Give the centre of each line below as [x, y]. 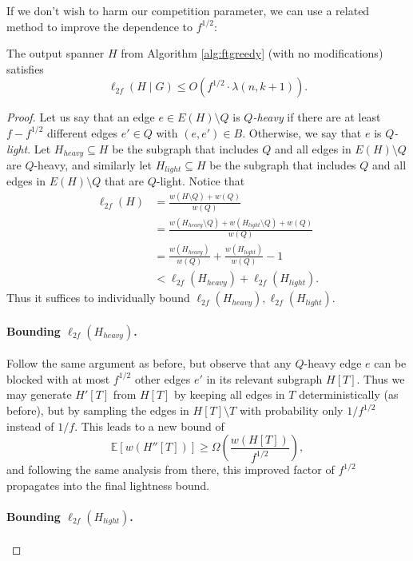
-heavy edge [333, 363]
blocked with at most [58, 378]
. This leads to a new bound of [149, 426]
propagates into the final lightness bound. [108, 485]
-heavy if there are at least [317, 117]
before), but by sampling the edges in [98, 410]
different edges [83, 132]
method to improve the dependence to [99, 26]
